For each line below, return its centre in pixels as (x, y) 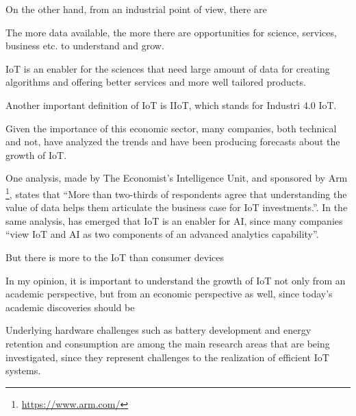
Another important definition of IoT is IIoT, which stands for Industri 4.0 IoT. (171, 105)
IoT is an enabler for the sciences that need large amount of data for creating (168, 68)
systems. (23, 370)
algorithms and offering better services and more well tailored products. (156, 82)
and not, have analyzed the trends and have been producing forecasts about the (173, 142)
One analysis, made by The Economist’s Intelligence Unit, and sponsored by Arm (177, 178)
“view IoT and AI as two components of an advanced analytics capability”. (162, 234)
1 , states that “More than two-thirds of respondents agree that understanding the (176, 193)
